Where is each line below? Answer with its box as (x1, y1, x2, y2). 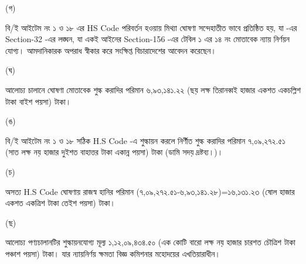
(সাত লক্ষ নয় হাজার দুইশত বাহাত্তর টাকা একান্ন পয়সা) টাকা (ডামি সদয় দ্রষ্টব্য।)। (5, 146, 223, 158)
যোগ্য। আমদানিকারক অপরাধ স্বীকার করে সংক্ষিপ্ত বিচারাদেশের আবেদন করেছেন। (5, 44, 216, 56)
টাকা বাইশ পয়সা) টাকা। (5, 95, 72, 107)
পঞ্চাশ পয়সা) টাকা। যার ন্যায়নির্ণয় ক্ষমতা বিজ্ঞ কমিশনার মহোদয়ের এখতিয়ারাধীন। (5, 247, 220, 259)
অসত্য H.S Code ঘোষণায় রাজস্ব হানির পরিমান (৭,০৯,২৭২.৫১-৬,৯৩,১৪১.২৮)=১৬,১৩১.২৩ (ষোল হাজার (5, 185, 295, 197)
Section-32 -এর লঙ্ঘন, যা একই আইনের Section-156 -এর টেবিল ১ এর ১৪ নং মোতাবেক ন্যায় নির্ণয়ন (5, 33, 290, 45)
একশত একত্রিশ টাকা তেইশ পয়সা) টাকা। (5, 197, 115, 209)
